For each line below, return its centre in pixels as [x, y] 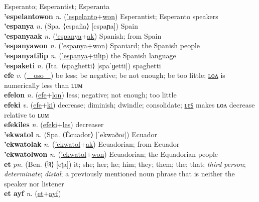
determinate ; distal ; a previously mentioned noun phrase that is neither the [119, 174]
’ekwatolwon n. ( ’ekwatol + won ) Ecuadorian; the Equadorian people [111, 154]
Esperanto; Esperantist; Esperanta [57, 6]
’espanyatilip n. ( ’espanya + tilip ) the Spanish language [90, 55]
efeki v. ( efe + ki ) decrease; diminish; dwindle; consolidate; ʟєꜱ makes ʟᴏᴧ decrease [129, 104]
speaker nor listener [34, 183]
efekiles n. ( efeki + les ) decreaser [54, 124]
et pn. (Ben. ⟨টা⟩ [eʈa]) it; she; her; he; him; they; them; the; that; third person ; [125, 164]
